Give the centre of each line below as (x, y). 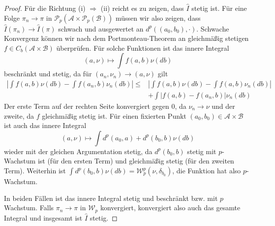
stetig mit (202, 151)
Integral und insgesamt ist (43, 217)
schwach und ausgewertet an (101, 28)
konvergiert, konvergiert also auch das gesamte (170, 208)
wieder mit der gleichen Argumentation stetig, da (78, 151)
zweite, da (19, 115)
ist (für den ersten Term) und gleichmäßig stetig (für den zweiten (136, 161)
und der (223, 106)
